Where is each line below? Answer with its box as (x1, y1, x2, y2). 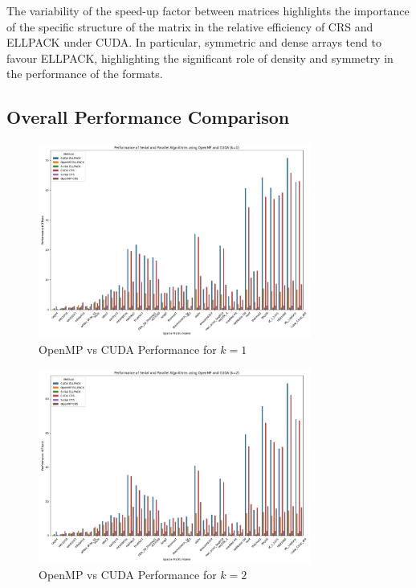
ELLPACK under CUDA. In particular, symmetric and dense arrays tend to (6, 34, 381, 51)
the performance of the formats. (6, 65, 163, 82)
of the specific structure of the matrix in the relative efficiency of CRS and (6, 18, 373, 35)
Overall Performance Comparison (6, 105, 290, 130)
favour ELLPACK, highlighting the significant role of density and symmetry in (6, 49, 394, 66)
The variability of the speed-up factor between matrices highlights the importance (6, 2, 410, 19)
